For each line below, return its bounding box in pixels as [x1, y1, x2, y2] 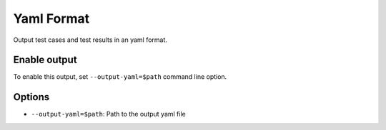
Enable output [13, 54, 78, 66]
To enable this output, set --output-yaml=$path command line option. [13, 72, 227, 81]
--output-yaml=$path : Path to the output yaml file [31, 110, 186, 119]
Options [13, 91, 50, 103]
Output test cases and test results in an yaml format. [13, 36, 168, 44]
